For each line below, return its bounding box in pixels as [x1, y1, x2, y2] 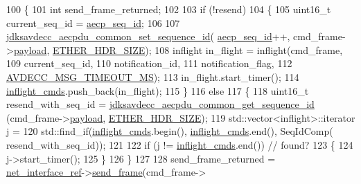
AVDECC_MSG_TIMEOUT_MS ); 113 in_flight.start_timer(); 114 [6, 69, 299, 84]
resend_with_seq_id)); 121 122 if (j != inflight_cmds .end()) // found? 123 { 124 [6, 137, 353, 151]
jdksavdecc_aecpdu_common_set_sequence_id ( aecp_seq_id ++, [6, 29, 290, 44]
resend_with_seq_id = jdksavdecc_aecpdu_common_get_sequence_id [6, 97, 315, 111]
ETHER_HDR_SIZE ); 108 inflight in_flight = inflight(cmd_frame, [52, 42, 343, 57]
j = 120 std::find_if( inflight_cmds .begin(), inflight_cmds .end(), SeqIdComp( [6, 124, 333, 138]
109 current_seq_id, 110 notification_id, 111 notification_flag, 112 [6, 56, 292, 71]
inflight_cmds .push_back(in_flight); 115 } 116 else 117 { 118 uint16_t [6, 83, 309, 98]
